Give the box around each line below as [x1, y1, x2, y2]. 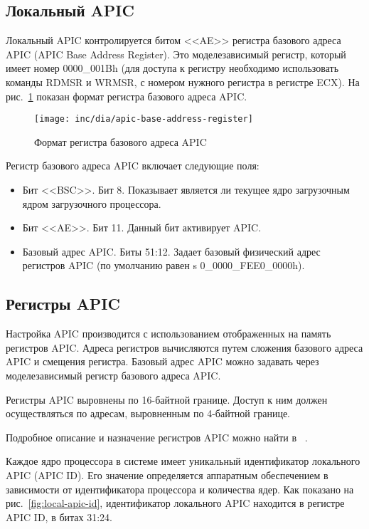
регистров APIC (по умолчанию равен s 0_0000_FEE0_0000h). [22, 258, 305, 273]
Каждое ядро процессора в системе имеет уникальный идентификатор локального [6, 454, 360, 468]
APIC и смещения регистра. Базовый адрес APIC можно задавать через [6, 354, 319, 369]
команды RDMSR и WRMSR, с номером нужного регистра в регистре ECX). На [6, 74, 360, 89]
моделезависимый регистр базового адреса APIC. [6, 367, 221, 382]
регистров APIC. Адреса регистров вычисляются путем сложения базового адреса [6, 340, 363, 355]
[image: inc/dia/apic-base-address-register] [34, 114, 253, 125]
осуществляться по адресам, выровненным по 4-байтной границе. [6, 406, 290, 421]
